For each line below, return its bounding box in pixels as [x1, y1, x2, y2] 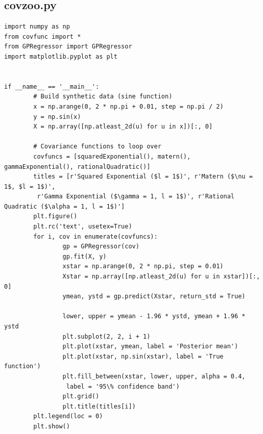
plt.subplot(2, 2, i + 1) [62, 333, 151, 340]
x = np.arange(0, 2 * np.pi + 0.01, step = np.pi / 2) [33, 103, 224, 110]
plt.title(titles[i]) [62, 402, 136, 410]
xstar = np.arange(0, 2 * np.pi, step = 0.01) [62, 263, 224, 270]
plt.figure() [33, 213, 78, 220]
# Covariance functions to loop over [33, 143, 161, 150]
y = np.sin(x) [33, 113, 81, 120]
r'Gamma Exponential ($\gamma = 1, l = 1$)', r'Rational [37, 193, 235, 200]
